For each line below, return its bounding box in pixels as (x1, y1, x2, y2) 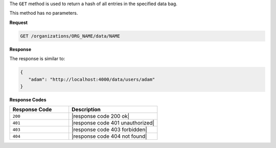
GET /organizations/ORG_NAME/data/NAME (20, 33, 120, 39)
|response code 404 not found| (72, 133, 147, 140)
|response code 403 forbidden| (72, 126, 148, 133)
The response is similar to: (9, 56, 65, 62)
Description (72, 106, 101, 113)
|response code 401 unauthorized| (72, 119, 154, 127)
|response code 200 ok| (72, 113, 130, 120)
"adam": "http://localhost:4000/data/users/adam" (28, 77, 155, 82)
